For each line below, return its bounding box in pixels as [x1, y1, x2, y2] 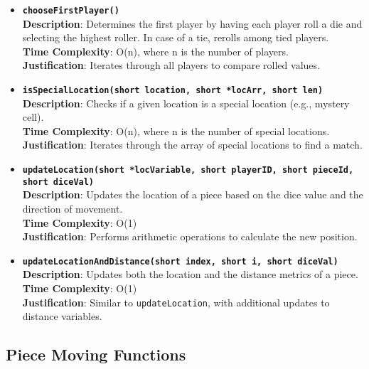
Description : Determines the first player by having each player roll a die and [22, 16, 363, 31]
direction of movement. [22, 200, 123, 215]
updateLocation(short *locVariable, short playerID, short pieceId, [22, 165, 354, 176]
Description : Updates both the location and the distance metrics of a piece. [22, 267, 358, 282]
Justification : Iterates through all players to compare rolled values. [22, 58, 320, 73]
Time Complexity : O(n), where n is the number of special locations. [22, 123, 330, 138]
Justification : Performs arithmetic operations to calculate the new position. [22, 229, 358, 244]
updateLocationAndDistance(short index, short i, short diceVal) [22, 256, 338, 267]
